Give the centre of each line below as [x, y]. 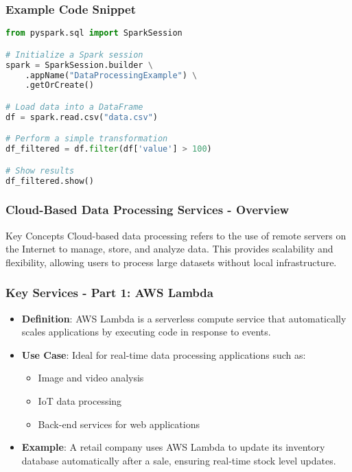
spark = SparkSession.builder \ [79, 65]
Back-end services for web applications [119, 424]
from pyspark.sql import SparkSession [94, 33]
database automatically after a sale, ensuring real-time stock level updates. [179, 460]
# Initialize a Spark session [74, 55]
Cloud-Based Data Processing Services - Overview [148, 210]
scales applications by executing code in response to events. [146, 332]
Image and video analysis [91, 378]
